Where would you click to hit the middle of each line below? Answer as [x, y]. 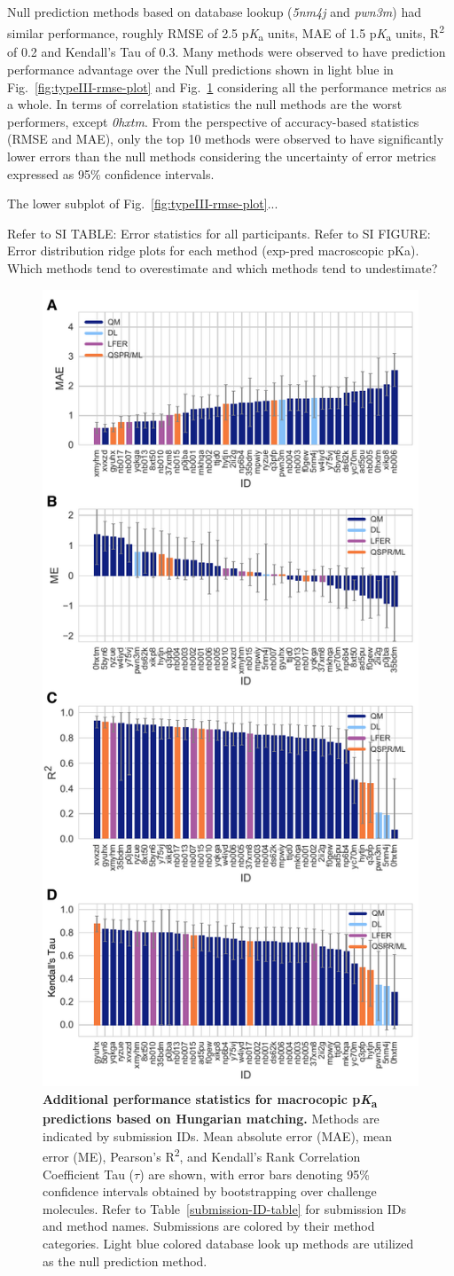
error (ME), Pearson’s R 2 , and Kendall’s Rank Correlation [202, 1155]
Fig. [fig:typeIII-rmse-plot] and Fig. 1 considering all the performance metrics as [227, 86]
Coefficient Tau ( [89, 1174]
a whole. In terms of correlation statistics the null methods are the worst [205, 104]
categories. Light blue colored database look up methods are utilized [228, 1243]
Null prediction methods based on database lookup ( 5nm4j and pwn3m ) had [214, 12]
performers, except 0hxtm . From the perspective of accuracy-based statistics [213, 121]
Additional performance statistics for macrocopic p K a [210, 1100]
